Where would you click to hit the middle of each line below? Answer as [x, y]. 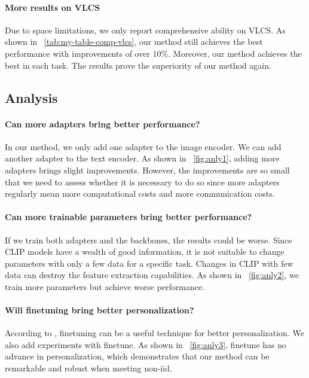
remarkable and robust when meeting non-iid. [88, 368]
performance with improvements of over [77, 53]
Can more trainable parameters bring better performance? [129, 217]
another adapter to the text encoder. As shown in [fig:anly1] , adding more [142, 158]
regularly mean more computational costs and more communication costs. [140, 193]
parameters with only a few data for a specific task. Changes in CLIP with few [149, 263]
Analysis [31, 97]
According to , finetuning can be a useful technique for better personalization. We [154, 333]
